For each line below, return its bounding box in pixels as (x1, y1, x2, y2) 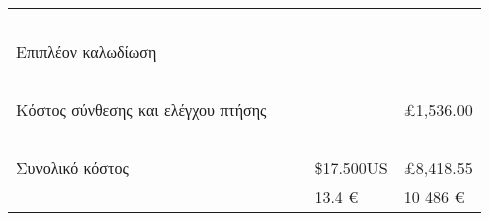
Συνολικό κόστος (16, 156, 129, 179)
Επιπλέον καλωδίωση (16, 40, 157, 63)
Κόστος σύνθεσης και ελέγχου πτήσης (16, 98, 267, 121)
